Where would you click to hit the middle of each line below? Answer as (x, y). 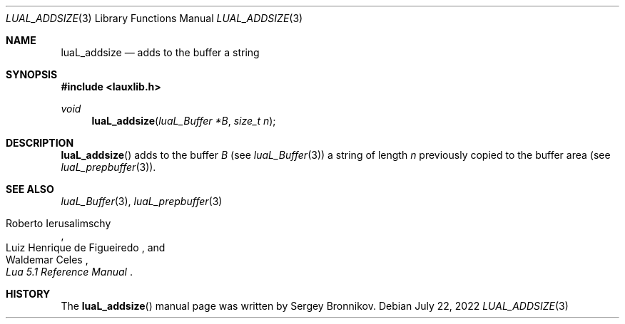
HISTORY (28, 294)
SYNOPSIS (32, 74)
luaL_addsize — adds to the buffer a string (160, 52)
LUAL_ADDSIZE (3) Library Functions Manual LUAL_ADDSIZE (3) (154, 18)
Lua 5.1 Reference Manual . (69, 272)
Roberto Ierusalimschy (59, 223)
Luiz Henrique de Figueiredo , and (86, 247)
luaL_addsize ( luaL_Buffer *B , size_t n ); (184, 121)
